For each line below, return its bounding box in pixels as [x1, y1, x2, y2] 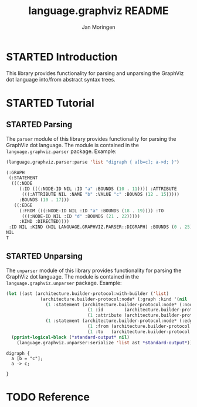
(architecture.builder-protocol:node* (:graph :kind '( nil [40, 296, 188, 302]
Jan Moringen [81, 23, 116, 30]
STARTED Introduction [6, 50, 118, 63]
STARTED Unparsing [6, 251, 83, 262]
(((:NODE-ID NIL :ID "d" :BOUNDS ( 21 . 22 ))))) [21, 213, 141, 219]
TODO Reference [6, 390, 90, 403]
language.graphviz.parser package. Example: [6, 148, 117, 155]
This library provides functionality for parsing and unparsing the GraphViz [6, 69, 184, 77]
